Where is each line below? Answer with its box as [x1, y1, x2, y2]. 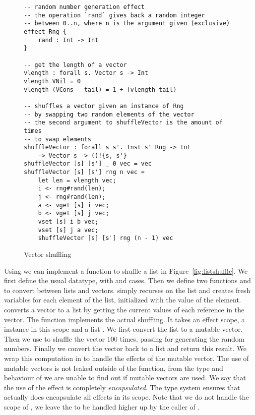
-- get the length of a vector [24, 61, 127, 68]
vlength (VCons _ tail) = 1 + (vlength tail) [24, 86, 177, 93]
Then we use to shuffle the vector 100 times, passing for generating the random [4, 333, 245, 344]
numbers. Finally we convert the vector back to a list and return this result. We [4, 343, 247, 354]
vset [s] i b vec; [38, 218, 99, 226]
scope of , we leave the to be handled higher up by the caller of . [4, 401, 200, 412]
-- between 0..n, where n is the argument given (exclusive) [24, 20, 230, 27]
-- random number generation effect [24, 3, 145, 10]
